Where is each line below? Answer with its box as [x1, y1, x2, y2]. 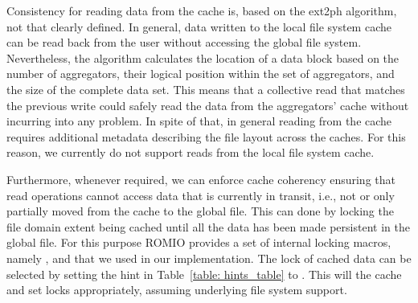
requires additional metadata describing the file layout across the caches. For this [6, 128, 406, 145]
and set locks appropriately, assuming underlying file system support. [6, 281, 347, 298]
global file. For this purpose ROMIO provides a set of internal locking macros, [6, 234, 391, 251]
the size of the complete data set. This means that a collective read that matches [6, 80, 405, 97]
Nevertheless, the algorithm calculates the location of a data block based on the [6, 49, 400, 66]
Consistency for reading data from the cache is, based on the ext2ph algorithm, [6, 2, 397, 18]
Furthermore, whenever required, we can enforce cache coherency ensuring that [6, 170, 395, 187]
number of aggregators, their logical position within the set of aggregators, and [6, 65, 395, 82]
